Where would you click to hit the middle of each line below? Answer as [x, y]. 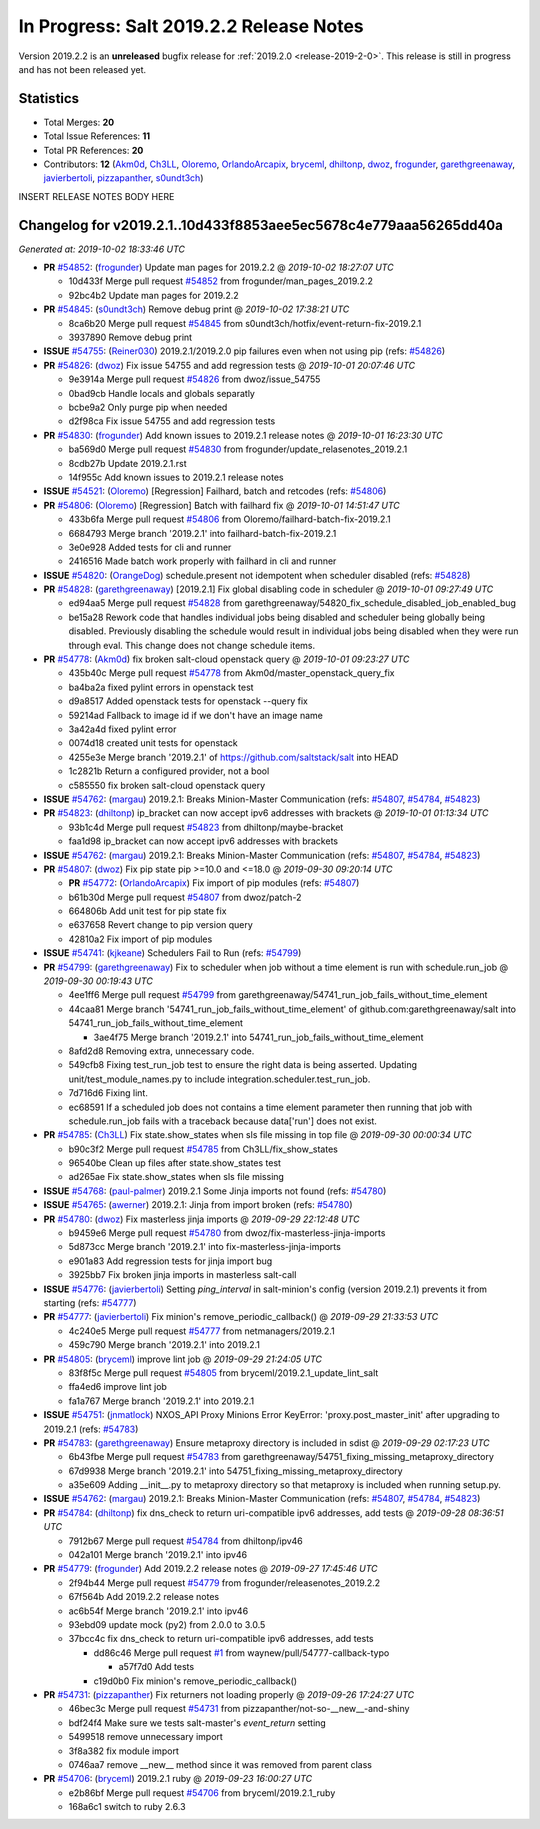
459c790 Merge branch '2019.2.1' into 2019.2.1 [164, 1345]
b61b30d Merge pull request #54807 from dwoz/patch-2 [185, 897]
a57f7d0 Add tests [156, 1667]
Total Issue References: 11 [97, 136]
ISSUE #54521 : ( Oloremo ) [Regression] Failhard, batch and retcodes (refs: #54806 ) [215, 491]
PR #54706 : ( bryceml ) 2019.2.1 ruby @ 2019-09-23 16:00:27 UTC [178, 1779]
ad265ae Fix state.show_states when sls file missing [176, 1177]
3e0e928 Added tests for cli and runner [150, 547]
